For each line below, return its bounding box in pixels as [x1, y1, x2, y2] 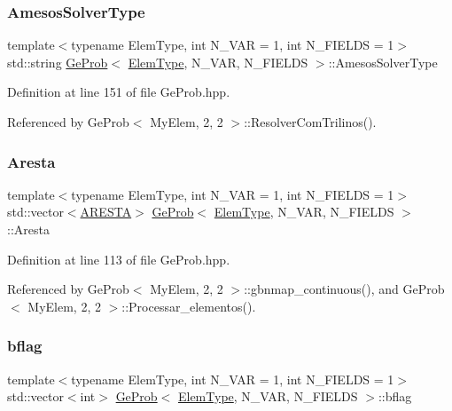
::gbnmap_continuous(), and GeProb [244, 280, 445, 298]
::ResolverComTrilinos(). [244, 113, 377, 130]
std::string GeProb [7, 52, 108, 71]
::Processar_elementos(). [121, 296, 256, 315]
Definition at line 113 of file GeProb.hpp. [7, 249, 230, 268]
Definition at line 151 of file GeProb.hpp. [7, 83, 230, 101]
